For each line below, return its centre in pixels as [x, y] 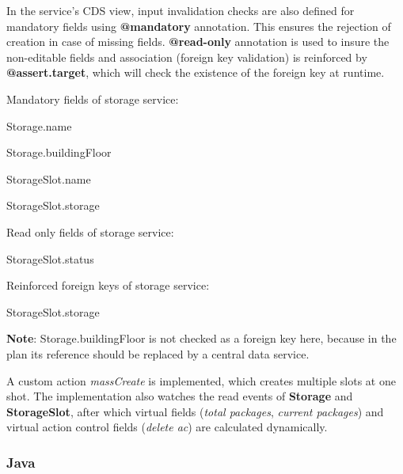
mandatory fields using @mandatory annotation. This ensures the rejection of [199, 26]
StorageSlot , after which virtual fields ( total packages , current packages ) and [195, 411]
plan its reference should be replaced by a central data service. [158, 353]
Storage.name [39, 125]
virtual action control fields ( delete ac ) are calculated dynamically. [167, 427]
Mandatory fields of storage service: [93, 99]
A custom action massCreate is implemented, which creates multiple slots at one [201, 380]
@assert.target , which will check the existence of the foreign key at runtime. [196, 72]
